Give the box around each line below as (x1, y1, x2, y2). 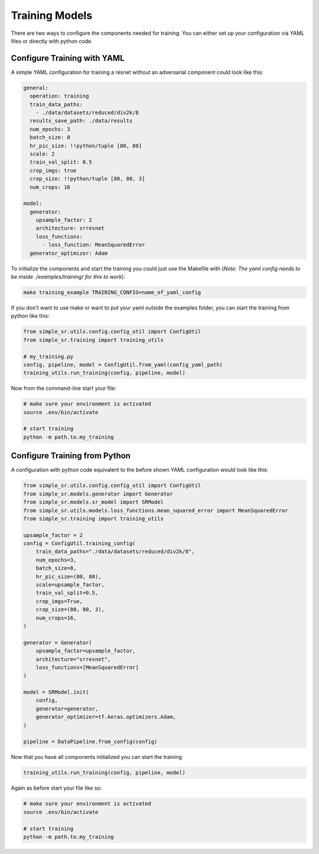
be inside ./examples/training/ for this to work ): (11, 273, 125, 281)
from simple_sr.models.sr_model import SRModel (23, 499, 164, 506)
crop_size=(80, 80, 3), (35, 606, 105, 613)
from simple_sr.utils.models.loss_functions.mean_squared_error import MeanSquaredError (23, 507, 289, 514)
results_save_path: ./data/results (30, 118, 133, 124)
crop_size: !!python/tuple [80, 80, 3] (30, 175, 145, 182)
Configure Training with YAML (11, 53, 125, 63)
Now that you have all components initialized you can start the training (11, 754, 183, 761)
